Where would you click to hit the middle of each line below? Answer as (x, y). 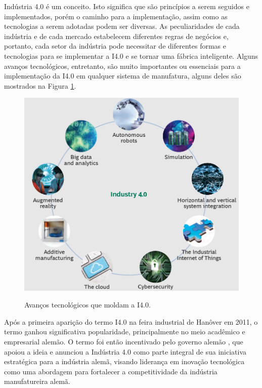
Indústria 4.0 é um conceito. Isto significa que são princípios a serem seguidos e (127, 6)
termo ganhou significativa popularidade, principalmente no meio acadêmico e (125, 332)
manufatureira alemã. (37, 381)
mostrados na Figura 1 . (40, 85)
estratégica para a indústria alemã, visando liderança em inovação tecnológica (124, 361)
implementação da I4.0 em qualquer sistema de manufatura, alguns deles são (123, 76)
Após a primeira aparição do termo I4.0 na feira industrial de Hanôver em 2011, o (131, 321)
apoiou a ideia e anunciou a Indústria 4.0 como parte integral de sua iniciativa (125, 351)
